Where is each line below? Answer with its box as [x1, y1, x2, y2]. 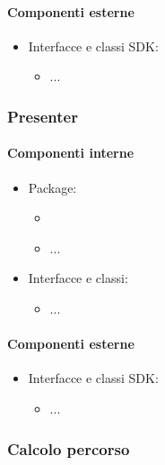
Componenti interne [7, 143, 135, 162]
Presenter [7, 105, 78, 127]
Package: [28, 178, 77, 196]
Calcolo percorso [7, 437, 130, 460]
